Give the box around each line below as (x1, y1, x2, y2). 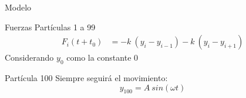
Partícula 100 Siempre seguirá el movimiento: (5, 72, 168, 84)
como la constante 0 (66, 51, 139, 64)
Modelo (5, 1, 32, 13)
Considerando (5, 51, 54, 64)
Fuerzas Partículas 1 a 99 (5, 20, 96, 33)
